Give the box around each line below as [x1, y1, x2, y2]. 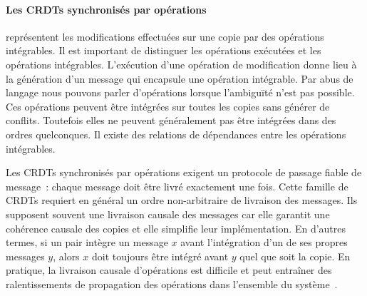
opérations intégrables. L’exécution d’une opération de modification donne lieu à [6, 56, 357, 71]
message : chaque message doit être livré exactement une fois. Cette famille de [6, 178, 348, 193]
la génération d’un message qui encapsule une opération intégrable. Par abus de [6, 71, 353, 86]
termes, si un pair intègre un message [6, 235, 168, 250]
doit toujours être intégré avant [91, 248, 229, 263]
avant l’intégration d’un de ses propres [180, 235, 348, 250]
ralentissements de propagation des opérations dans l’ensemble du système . [6, 276, 338, 291]
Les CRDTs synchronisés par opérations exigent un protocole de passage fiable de [6, 165, 362, 180]
